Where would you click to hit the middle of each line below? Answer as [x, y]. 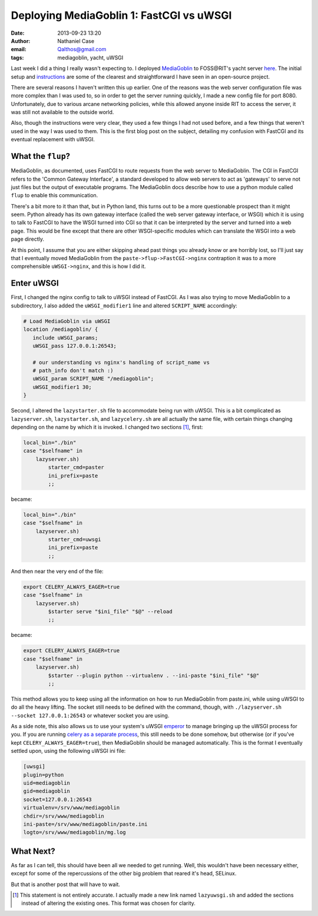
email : [19, 49]
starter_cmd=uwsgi [74, 540]
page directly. [27, 239]
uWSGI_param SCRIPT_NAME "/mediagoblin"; [93, 379]
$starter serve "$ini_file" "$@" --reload [110, 611]
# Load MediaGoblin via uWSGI [67, 321]
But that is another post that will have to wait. [66, 884]
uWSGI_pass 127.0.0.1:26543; [75, 346]
